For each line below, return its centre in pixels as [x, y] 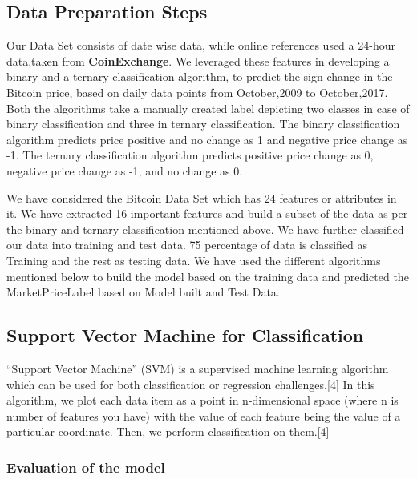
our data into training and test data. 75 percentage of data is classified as [187, 245]
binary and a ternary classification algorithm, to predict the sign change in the [200, 76]
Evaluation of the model [86, 467]
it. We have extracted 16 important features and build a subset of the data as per [207, 213]
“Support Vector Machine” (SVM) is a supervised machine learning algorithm [198, 368]
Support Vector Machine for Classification [185, 335]
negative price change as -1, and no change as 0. [125, 170]
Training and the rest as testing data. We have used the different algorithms [194, 260]
